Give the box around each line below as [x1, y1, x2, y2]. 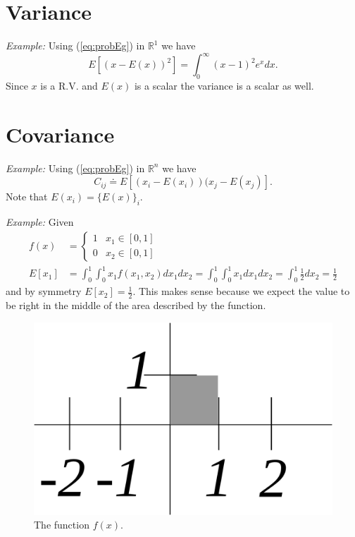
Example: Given [6, 215, 74, 229]
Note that [6, 189, 48, 204]
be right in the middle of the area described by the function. [6, 297, 266, 312]
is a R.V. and [40, 78, 98, 93]
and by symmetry [6, 284, 82, 298]
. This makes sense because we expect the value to [132, 284, 350, 298]
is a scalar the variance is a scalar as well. [134, 78, 314, 93]
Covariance [6, 119, 115, 148]
